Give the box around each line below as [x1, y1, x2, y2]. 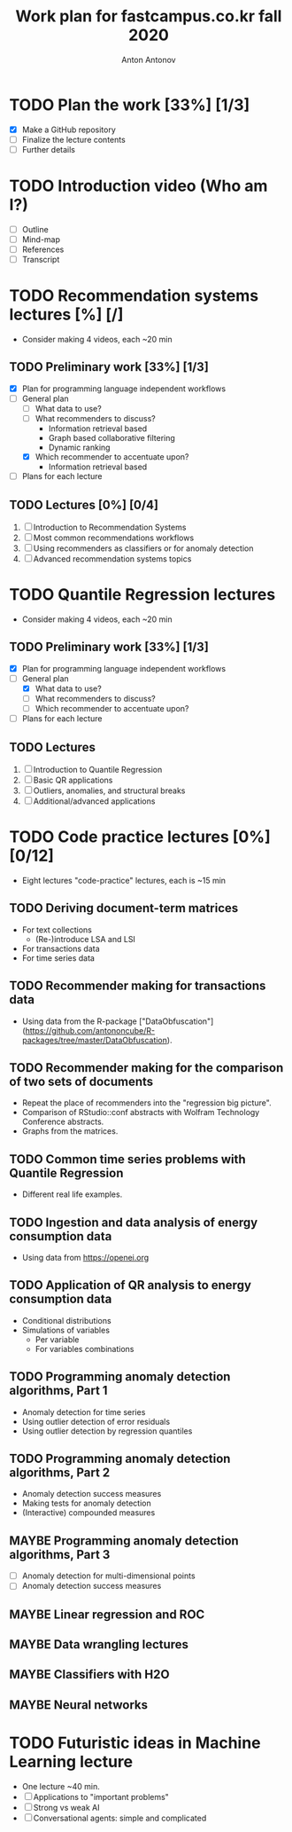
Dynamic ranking [48, 442, 111, 453]
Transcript [21, 255, 60, 264]
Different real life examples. [21, 1189, 123, 1199]
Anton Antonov [120, 54, 176, 65]
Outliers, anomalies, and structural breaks [33, 785, 186, 796]
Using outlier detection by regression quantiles [21, 1426, 193, 1436]
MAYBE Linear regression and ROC [9, 1607, 205, 1622]
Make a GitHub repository [21, 124, 117, 135]
